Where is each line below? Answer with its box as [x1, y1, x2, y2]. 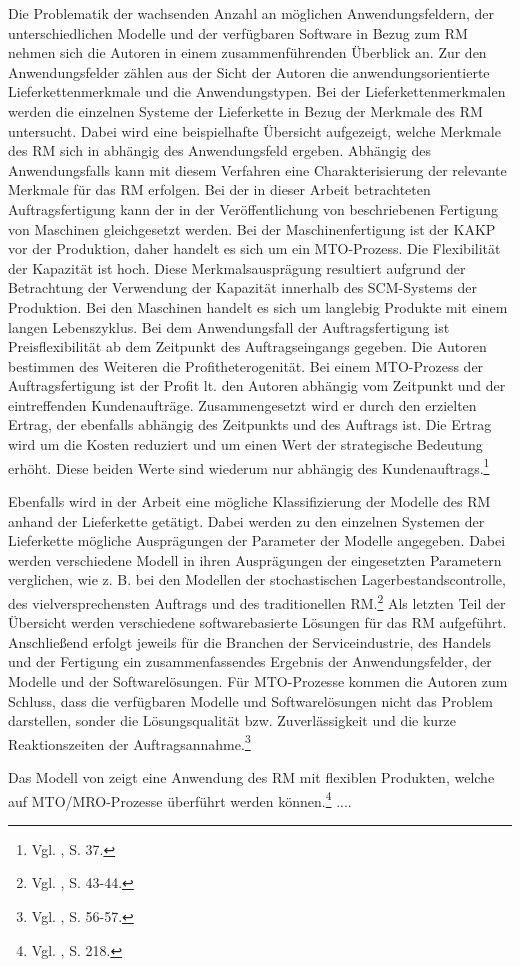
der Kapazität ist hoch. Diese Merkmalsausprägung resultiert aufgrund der [8, 257, 466, 278]
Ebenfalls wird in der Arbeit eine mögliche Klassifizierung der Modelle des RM [8, 490, 491, 511]
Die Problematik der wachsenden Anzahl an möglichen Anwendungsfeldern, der [8, 3, 495, 23]
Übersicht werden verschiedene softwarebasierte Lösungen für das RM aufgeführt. [8, 612, 507, 633]
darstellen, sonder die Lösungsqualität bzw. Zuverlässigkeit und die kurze [8, 710, 457, 731]
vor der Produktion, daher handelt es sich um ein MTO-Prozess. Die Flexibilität [8, 238, 501, 259]
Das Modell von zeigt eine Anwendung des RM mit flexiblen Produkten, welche [8, 766, 495, 787]
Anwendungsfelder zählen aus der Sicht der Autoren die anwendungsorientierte [8, 61, 490, 82]
